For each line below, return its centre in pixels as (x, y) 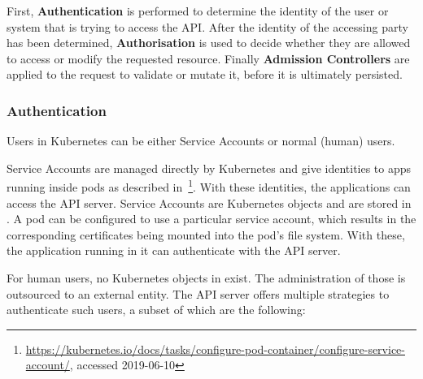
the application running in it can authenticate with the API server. (174, 250)
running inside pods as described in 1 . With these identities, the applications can (209, 186)
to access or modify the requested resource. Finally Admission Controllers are (208, 58)
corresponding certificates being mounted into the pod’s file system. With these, (206, 234)
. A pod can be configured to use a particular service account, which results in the (211, 219)
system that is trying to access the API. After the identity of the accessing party (207, 26)
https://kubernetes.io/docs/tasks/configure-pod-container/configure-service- (215, 349)
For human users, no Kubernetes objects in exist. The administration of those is (206, 278)
